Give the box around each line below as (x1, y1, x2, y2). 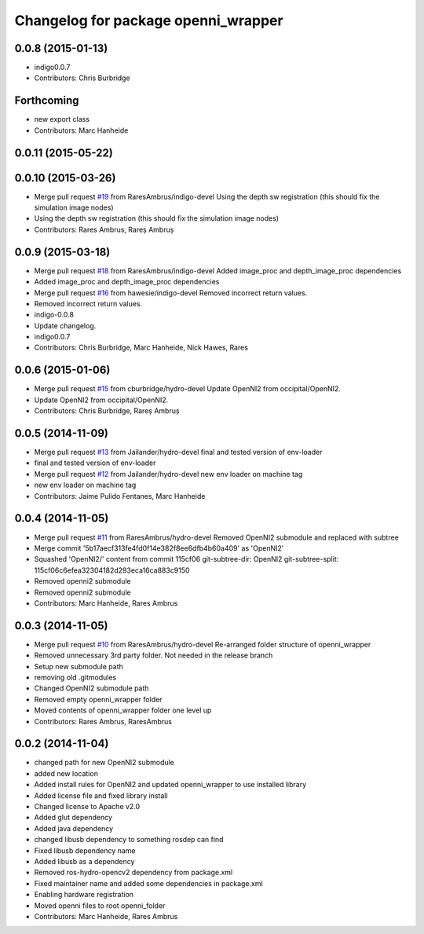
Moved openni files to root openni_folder (34, 900, 166, 910)
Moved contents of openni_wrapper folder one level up (34, 705, 212, 715)
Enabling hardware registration (34, 890, 133, 899)
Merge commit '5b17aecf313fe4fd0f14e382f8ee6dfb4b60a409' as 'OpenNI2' (34, 543, 284, 553)
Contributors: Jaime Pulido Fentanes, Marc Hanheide (34, 491, 206, 500)
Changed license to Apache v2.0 (34, 802, 141, 811)
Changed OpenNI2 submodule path (34, 683, 149, 693)
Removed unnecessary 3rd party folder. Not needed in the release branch (34, 650, 273, 660)
